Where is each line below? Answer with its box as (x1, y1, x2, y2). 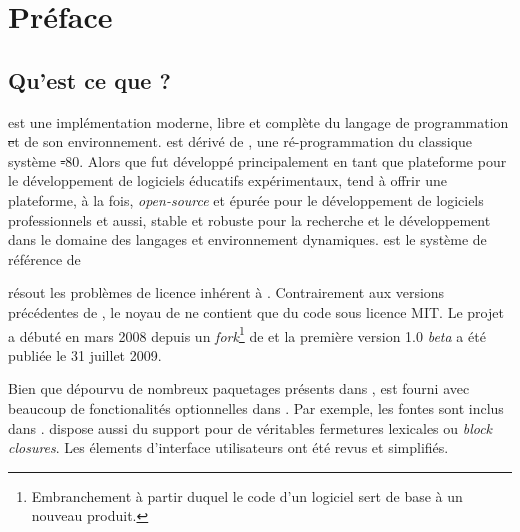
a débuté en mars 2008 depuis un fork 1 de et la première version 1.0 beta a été (8, 322, 486, 346)
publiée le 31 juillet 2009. (8, 344, 162, 365)
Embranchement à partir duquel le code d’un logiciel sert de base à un (31, 485, 463, 506)
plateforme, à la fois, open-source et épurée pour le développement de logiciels (8, 189, 484, 210)
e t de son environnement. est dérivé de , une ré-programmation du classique (8, 131, 473, 152)
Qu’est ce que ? (8, 64, 171, 95)
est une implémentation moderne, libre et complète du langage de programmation (8, 111, 509, 132)
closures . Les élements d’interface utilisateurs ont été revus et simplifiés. (8, 437, 449, 458)
